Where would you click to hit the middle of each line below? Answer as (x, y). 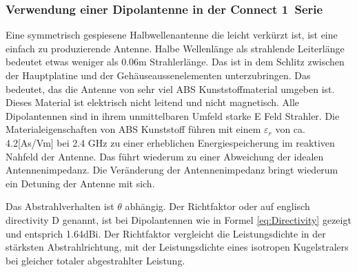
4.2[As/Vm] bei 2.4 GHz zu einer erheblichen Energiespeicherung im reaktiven (170, 142)
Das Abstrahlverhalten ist (60, 206)
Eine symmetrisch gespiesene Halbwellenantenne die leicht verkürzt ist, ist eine (172, 35)
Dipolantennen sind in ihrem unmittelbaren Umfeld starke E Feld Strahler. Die (173, 115)
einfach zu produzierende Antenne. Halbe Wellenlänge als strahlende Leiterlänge (175, 48)
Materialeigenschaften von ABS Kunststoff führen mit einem (133, 129)
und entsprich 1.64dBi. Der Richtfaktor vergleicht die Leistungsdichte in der (166, 233)
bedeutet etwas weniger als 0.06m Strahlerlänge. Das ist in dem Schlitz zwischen (175, 62)
